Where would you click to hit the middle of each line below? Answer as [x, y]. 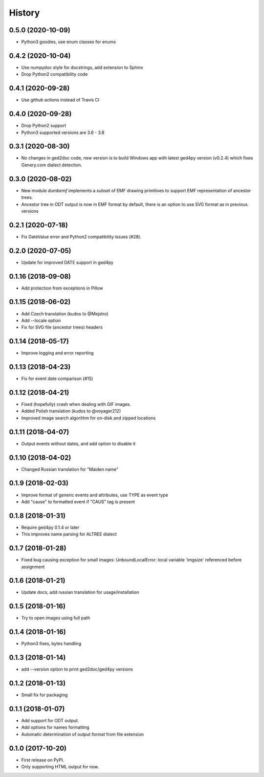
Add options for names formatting [55, 727]
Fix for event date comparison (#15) [57, 378]
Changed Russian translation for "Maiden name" [70, 469]
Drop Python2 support [44, 126]
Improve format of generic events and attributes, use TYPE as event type [95, 495]
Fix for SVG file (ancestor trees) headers [62, 327]
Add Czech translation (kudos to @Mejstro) [65, 313]
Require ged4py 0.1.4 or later [50, 527]
